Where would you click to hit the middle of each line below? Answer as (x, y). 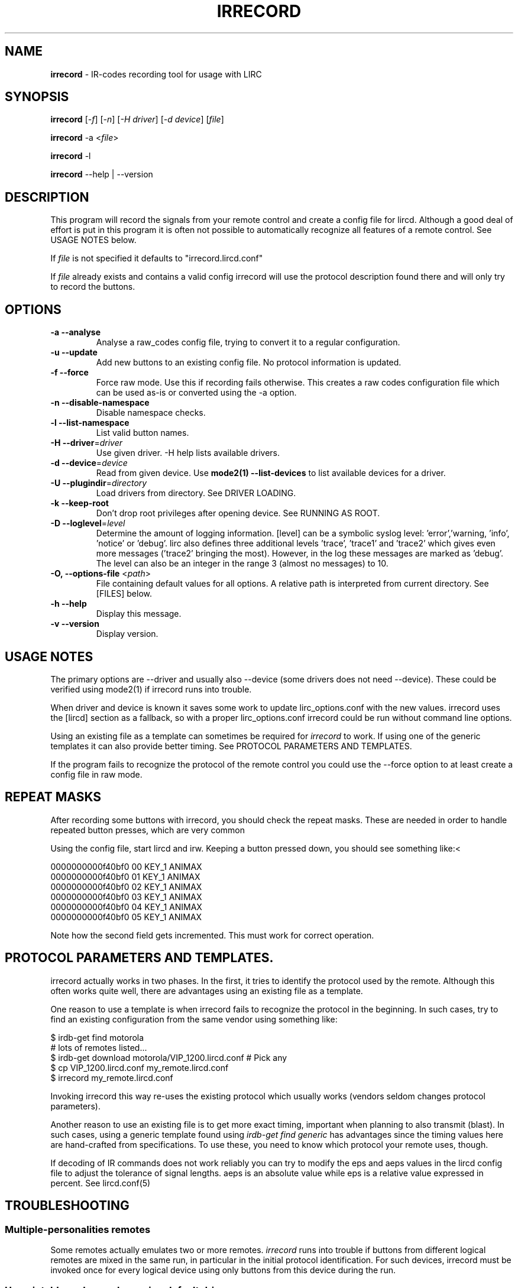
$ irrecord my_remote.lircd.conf (112, 1077)
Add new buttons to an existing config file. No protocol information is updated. (249, 363)
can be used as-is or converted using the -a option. (196, 393)
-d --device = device (89, 463)
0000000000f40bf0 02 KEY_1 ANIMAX (126, 886)
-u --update (74, 352)
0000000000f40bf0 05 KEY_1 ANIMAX (126, 917)
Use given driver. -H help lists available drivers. (188, 453)
